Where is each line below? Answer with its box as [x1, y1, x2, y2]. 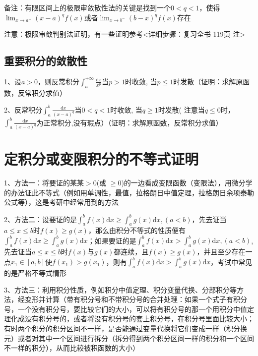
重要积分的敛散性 [4, 53, 87, 68]
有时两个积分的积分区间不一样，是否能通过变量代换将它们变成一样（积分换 [4, 323, 247, 334]
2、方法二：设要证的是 [4, 214, 77, 224]
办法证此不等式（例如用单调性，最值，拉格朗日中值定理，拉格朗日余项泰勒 [10, 187, 254, 197]
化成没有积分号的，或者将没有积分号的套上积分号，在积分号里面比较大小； [10, 313, 254, 324]
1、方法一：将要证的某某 [4, 178, 84, 188]
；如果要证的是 [87, 235, 136, 245]
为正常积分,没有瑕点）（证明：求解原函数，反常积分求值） [36, 117, 223, 127]
